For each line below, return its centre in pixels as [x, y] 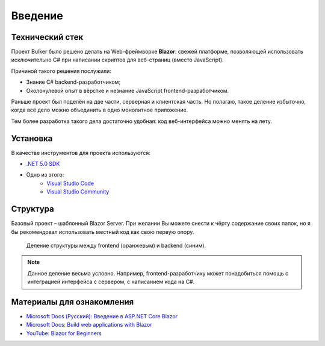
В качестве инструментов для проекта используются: [81, 153]
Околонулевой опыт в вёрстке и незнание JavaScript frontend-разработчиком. [128, 90]
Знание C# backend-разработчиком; [73, 82]
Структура [32, 209]
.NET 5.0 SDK [43, 164]
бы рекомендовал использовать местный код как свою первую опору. [103, 231]
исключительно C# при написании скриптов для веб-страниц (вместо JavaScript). [117, 60]
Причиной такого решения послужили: [61, 71]
